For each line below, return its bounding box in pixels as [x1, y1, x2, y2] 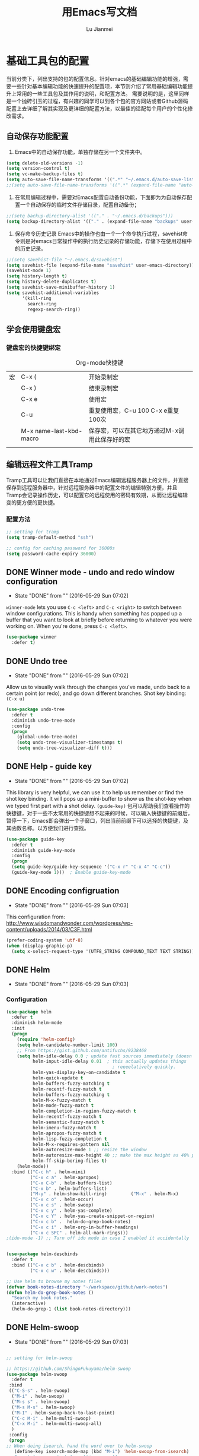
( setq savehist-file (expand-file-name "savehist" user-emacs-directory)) [6, 262, 195, 268]
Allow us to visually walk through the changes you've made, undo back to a [6, 684, 191, 691]
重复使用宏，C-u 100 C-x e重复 [88, 406, 179, 415]
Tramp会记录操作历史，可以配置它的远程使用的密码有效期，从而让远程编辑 [6, 491, 188, 498]
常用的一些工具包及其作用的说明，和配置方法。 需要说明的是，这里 [16, 90, 179, 97]
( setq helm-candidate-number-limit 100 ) [17, 1042, 118, 1048]
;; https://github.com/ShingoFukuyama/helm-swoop [6, 1366, 131, 1372]
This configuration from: [6, 913, 65, 920]
